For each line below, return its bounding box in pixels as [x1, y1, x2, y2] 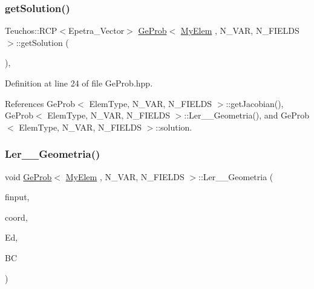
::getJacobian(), [226, 97, 284, 109]
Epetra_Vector [68, 24, 125, 37]
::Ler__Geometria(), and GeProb [184, 109, 310, 122]
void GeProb [5, 170, 52, 183]
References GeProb [5, 97, 76, 109]
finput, [5, 190, 30, 203]
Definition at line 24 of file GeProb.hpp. [5, 77, 153, 89]
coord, [5, 210, 28, 223]
